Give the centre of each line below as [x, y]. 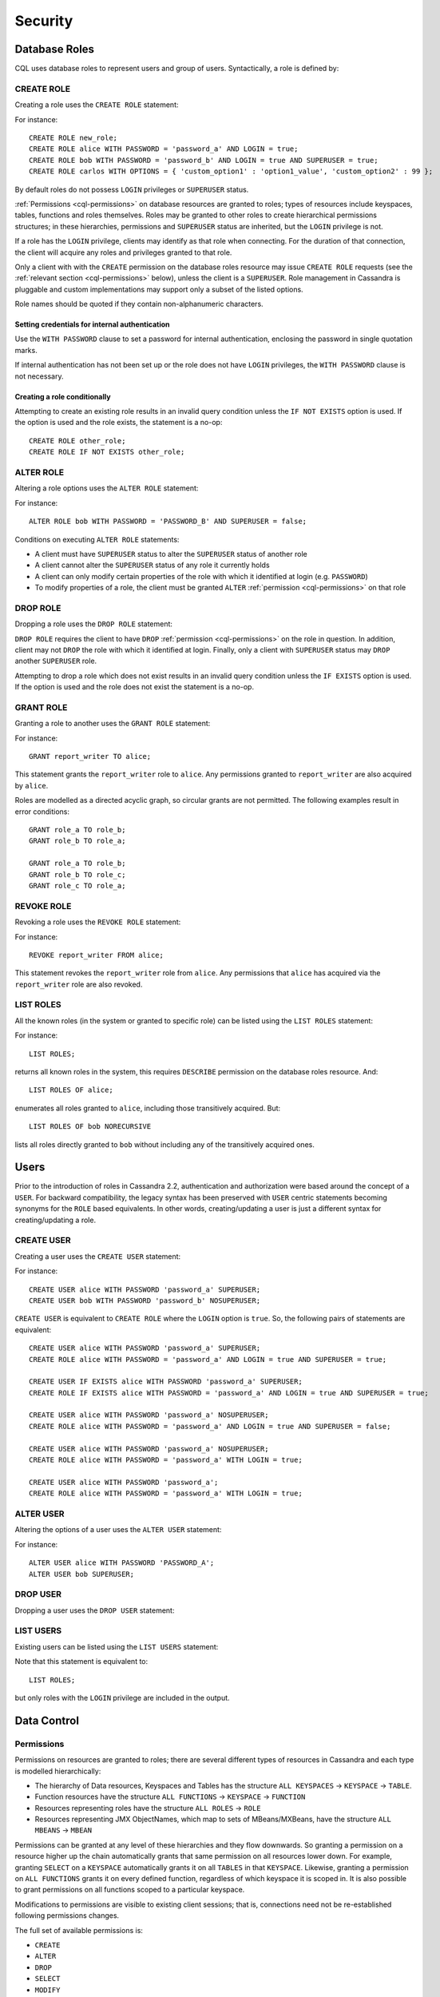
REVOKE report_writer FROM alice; [96, 955]
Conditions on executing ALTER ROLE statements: [97, 539]
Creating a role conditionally [63, 396]
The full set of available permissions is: [79, 1930]
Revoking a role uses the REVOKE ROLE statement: [98, 922]
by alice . [32, 785]
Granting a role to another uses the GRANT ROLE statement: [113, 724]
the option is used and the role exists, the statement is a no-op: [119, 423]
